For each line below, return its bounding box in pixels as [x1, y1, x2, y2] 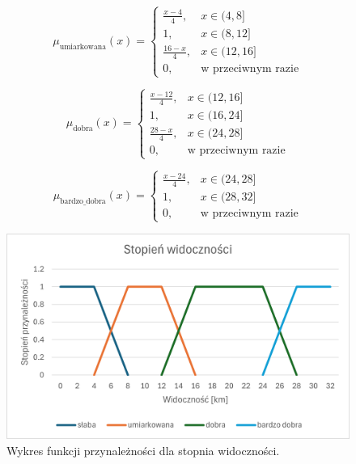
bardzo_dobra [60, 196, 106, 205]
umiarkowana [59, 42, 107, 51]
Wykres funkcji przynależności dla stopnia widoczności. [6, 441, 280, 458]
